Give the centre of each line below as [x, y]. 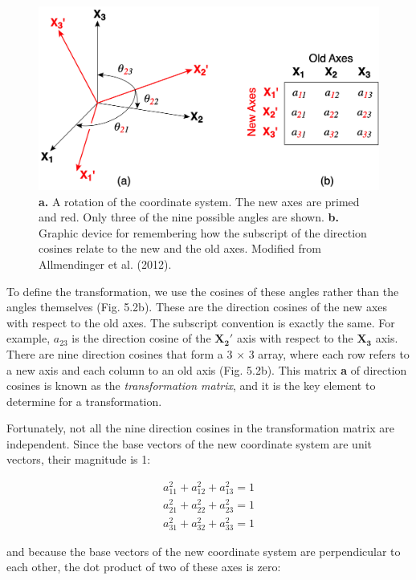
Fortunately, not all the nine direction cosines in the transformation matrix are [200, 428]
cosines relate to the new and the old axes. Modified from [180, 248]
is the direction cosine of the [141, 338]
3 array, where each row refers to [329, 353]
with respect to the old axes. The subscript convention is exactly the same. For [201, 322]
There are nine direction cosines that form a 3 [120, 353]
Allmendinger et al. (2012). [105, 264]
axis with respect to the [295, 338]
